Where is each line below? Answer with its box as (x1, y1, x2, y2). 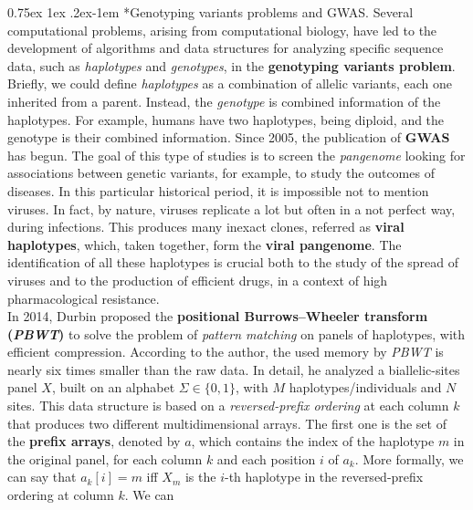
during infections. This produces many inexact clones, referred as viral (7, 217, 405, 236)
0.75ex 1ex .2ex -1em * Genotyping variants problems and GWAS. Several (7, 3, 414, 21)
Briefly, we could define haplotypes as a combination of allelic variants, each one (7, 74, 452, 93)
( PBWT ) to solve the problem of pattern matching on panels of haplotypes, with (7, 324, 466, 343)
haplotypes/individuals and (289, 378, 442, 397)
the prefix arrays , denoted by (7, 432, 181, 451)
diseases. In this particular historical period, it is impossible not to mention (7, 181, 429, 200)
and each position (216, 449, 316, 468)
